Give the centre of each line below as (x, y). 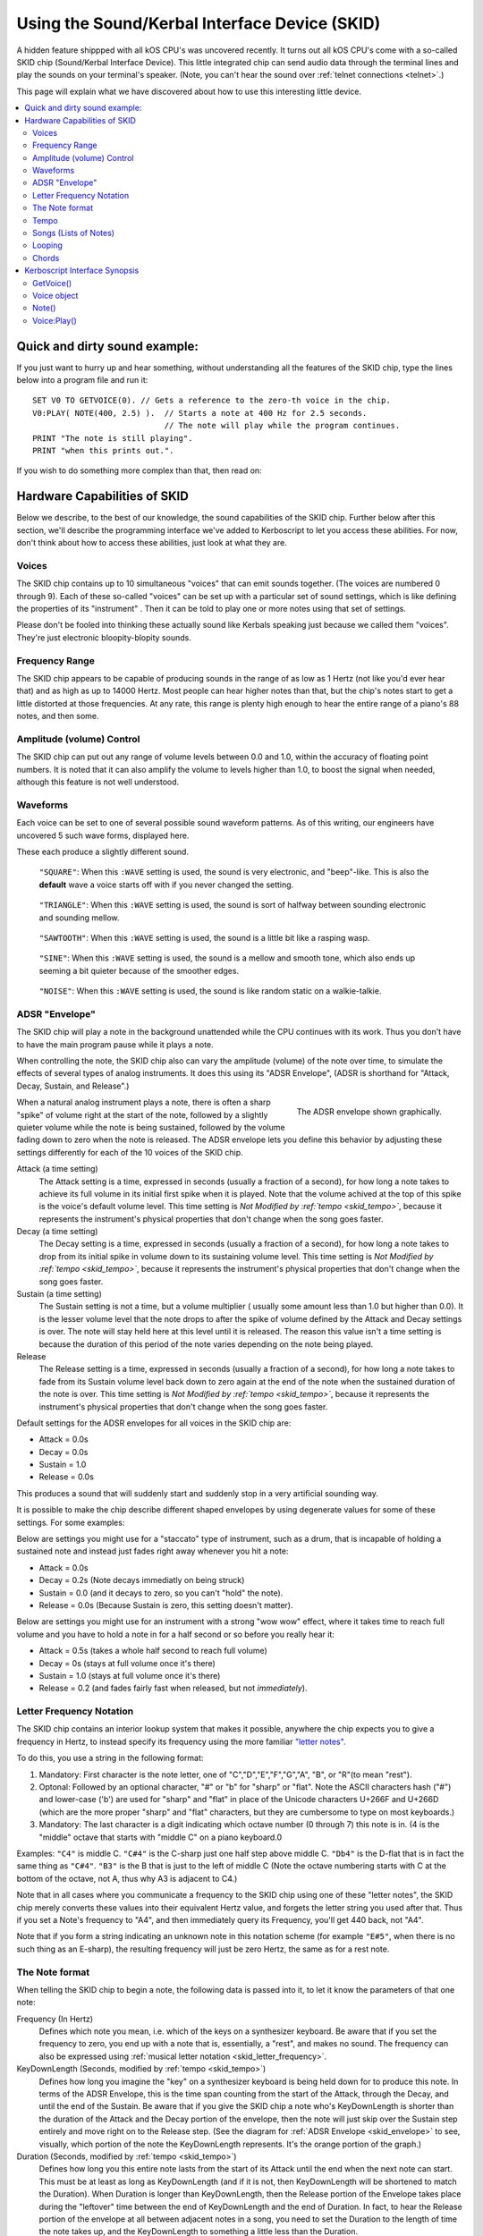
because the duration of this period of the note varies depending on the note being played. (206, 1344)
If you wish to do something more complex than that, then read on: (140, 470)
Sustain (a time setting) (59, 1294)
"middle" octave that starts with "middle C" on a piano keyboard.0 (161, 1837)
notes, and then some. (58, 716)
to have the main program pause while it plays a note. (115, 1044)
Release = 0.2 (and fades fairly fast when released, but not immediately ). (173, 1688)
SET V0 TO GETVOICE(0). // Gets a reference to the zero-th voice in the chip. (212, 401)
